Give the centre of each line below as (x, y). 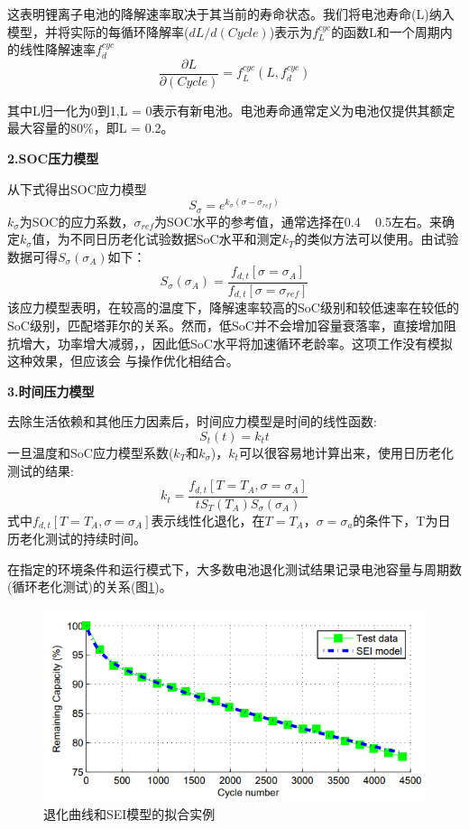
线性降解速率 (57, 49)
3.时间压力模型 (51, 391)
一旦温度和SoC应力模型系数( (91, 452)
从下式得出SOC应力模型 (77, 188)
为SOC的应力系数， (77, 221)
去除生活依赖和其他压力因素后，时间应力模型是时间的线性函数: (192, 421)
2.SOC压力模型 (53, 158)
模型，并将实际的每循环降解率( (98, 31)
